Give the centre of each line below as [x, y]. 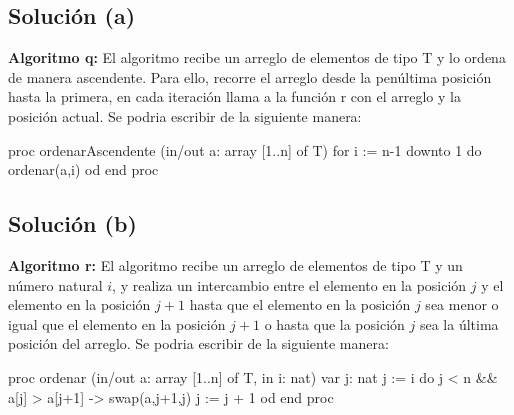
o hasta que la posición [334, 323]
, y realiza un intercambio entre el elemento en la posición [289, 284]
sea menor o [462, 304]
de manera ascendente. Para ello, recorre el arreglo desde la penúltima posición [250, 76]
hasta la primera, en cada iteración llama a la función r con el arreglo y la [234, 96]
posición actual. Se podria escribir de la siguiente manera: [185, 115]
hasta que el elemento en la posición [300, 304]
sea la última [459, 323]
